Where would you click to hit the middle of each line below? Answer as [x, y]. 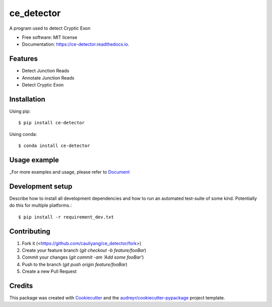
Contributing [30, 231]
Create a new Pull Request [49, 271]
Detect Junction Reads [46, 71]
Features [23, 59]
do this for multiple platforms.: [41, 205]
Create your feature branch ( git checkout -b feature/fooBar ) [84, 250]
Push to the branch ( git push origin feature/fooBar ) [75, 264]
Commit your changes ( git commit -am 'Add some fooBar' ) [83, 257]
